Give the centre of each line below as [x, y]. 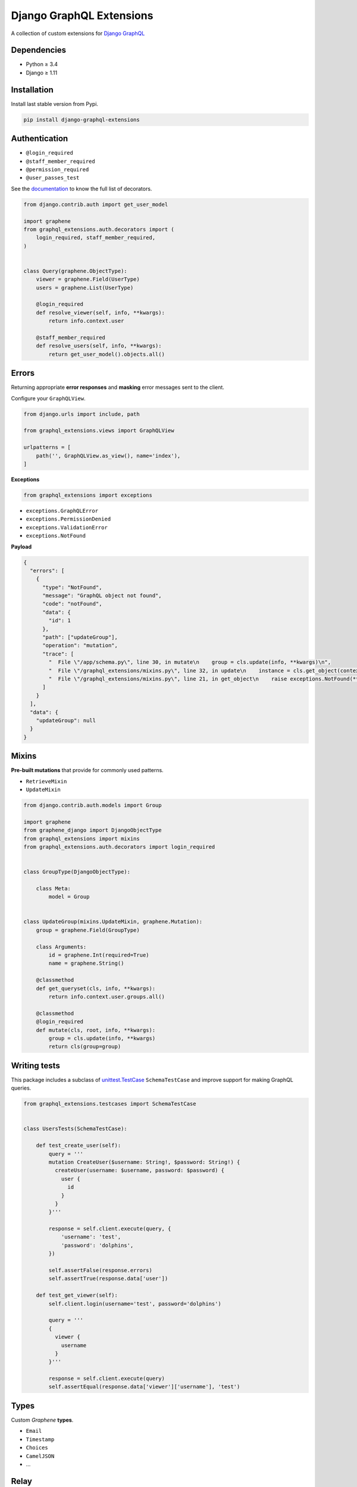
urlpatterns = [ [47, 447]
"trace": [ [58, 654]
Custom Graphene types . [42, 1420]
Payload [21, 547]
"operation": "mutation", [80, 646]
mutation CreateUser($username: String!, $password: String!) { [144, 1162]
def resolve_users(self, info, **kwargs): [99, 346]
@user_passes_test [53, 178]
